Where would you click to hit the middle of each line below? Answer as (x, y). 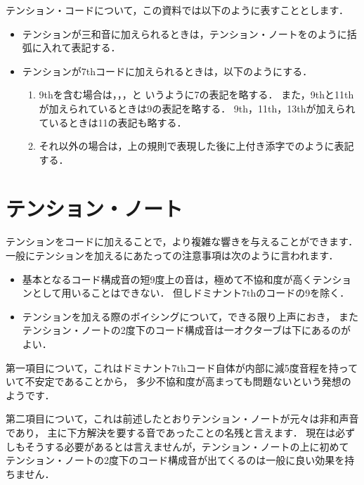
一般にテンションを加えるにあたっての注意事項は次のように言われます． (172, 256)
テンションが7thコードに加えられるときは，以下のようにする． (167, 71)
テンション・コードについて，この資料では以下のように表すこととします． (177, 10)
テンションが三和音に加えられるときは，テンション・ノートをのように (184, 33)
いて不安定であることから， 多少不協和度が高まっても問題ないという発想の (178, 381)
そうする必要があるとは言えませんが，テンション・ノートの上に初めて (187, 446)
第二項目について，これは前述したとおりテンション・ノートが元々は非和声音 (182, 419)
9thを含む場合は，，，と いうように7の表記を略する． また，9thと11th (196, 95)
